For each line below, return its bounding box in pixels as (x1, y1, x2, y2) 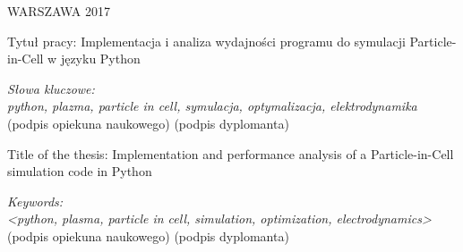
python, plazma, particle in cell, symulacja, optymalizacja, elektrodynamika (7, 97, 417, 115)
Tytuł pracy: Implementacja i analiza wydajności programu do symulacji (7, 31, 406, 50)
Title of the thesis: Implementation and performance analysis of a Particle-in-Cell (7, 144, 454, 163)
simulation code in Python (7, 162, 152, 181)
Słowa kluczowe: (7, 79, 95, 97)
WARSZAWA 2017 (7, 2, 110, 20)
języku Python (60, 49, 141, 68)
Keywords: (7, 191, 64, 210)
